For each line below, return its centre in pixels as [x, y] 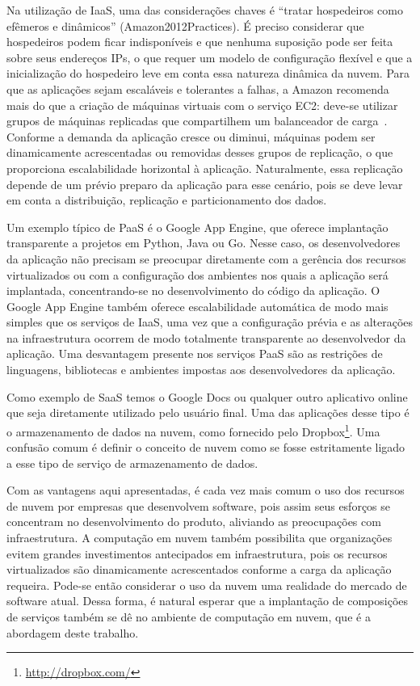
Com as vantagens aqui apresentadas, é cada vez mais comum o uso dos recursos [206, 490]
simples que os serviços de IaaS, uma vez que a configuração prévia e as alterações [210, 322]
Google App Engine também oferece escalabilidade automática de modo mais [197, 306]
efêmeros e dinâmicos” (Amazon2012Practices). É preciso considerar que [185, 25]
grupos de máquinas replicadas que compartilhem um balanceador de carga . [197, 121]
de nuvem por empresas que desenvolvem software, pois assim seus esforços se [199, 505]
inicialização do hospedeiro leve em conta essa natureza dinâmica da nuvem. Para [208, 73]
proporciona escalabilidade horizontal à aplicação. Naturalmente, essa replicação [205, 168]
